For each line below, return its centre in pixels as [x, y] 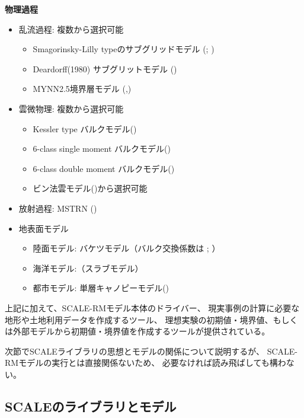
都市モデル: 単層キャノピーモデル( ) [101, 288]
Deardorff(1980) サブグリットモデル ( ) [105, 68]
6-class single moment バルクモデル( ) [102, 149]
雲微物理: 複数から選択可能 [71, 108]
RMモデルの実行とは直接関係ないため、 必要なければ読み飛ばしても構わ [145, 363]
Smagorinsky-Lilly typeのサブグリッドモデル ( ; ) [124, 49]
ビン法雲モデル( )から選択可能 [90, 188]
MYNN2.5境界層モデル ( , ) [82, 89]
